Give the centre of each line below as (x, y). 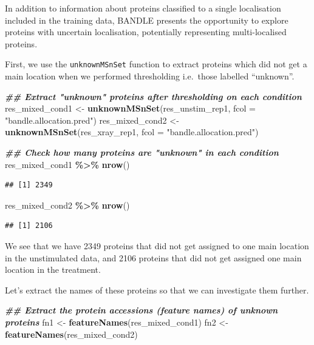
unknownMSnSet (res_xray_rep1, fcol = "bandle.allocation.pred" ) (132, 132)
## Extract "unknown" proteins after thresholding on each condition (153, 96)
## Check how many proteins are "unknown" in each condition (142, 152)
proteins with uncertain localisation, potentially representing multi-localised (146, 32)
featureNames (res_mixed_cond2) (71, 334)
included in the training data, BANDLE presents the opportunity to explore (147, 20)
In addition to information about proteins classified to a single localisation (143, 8)
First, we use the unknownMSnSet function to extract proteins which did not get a (156, 64)
